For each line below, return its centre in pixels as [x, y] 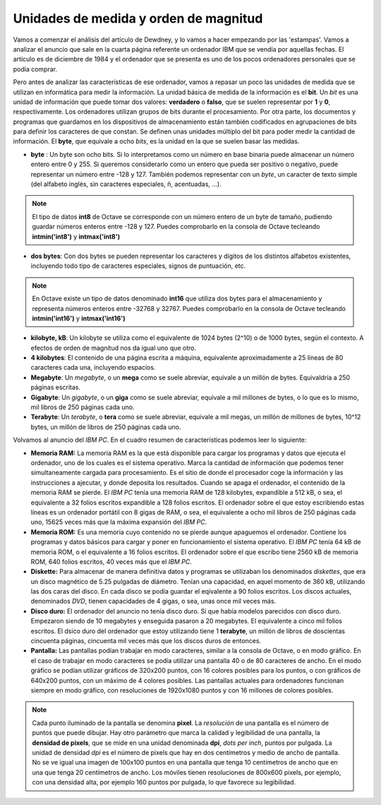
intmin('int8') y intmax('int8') [76, 236]
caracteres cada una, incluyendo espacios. [93, 368]
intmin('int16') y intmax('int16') [79, 318]
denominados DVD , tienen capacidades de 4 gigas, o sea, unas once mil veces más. [153, 601]
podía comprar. [35, 69]
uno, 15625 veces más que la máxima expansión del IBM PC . [119, 522]
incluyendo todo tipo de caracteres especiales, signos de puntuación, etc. [138, 266]
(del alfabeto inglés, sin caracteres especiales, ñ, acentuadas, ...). [126, 184]
